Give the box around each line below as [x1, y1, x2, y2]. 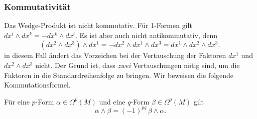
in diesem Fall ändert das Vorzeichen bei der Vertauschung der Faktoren [4, 50, 226, 60]
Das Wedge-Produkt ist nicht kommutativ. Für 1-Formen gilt [4, 20, 192, 30]
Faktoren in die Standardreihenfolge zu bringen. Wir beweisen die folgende [4, 69, 234, 80]
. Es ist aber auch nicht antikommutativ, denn [75, 29, 218, 40]
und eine [99, 96, 125, 106]
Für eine [4, 96, 30, 106]
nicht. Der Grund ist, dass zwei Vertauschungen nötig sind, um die [35, 60, 240, 70]
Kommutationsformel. [4, 79, 71, 90]
